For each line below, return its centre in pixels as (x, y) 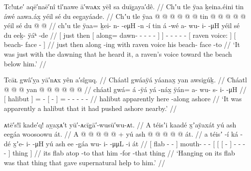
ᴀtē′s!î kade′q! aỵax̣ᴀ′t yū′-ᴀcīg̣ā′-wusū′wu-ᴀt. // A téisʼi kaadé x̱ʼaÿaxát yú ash (120, 124)
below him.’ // (25, 63)
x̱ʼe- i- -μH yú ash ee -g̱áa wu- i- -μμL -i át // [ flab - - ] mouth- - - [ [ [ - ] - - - (129, 143)
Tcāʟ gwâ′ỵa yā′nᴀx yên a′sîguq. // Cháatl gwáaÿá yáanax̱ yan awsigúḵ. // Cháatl (125, 80)
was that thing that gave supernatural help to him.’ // (85, 162)
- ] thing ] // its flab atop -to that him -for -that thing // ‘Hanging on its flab (119, 153)
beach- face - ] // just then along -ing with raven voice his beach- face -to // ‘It (122, 44)
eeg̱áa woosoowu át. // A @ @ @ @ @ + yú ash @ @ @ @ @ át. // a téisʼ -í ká (121, 134)
